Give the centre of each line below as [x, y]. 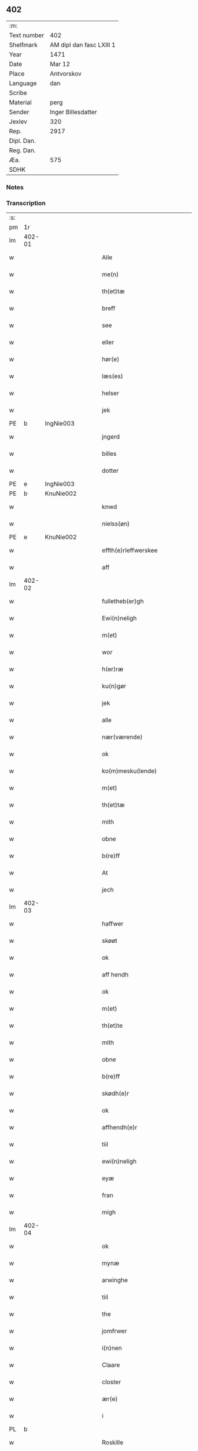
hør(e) [110, 360]
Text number [27, 35]
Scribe [18, 93]
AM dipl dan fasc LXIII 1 [83, 45]
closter [111, 1382]
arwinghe [115, 1280]
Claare [111, 1365]
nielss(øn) [115, 524]
